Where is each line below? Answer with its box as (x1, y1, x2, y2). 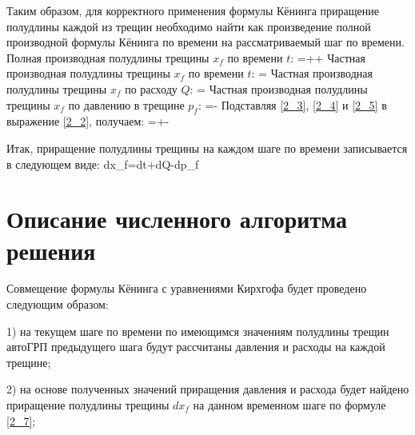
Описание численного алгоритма (6, 202, 348, 235)
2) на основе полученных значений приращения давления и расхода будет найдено (6, 381, 409, 397)
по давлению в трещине (68, 96, 185, 113)
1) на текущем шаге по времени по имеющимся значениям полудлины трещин (6, 322, 389, 339)
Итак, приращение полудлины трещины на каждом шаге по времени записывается (6, 139, 408, 156)
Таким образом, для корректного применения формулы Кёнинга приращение (6, 2, 380, 18)
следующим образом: (6, 296, 109, 313)
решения (6, 233, 96, 266)
